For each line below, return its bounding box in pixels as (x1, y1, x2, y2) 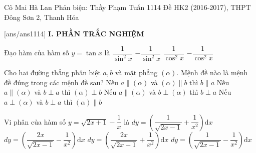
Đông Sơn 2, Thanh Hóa (4, 11, 79, 22)
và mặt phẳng (115, 67, 158, 78)
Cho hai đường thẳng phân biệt (4, 67, 101, 78)
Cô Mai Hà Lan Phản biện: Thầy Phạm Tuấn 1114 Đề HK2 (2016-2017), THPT (4, 2, 251, 12)
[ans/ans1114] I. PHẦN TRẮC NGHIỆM (4, 28, 144, 39)
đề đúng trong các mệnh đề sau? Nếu (4, 77, 118, 87)
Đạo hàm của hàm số (4, 47, 69, 58)
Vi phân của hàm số (4, 116, 66, 127)
